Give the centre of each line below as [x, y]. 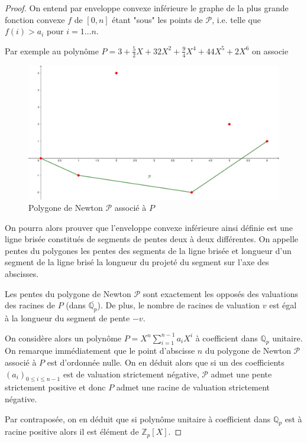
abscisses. [22, 274]
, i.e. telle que [236, 19]
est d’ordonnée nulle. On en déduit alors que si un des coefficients [166, 362]
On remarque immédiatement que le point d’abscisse [100, 351]
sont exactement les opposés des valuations [220, 293]
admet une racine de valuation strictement [193, 387]
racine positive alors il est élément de [72, 431]
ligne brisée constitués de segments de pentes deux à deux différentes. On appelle [152, 239]
